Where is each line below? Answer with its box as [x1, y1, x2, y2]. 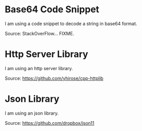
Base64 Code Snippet [5, 4, 100, 15]
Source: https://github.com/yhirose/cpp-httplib [5, 75, 104, 81]
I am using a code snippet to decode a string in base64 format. [5, 20, 137, 27]
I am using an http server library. [5, 65, 73, 71]
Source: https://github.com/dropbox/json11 [5, 120, 94, 126]
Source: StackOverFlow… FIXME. [5, 30, 75, 36]
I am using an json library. [5, 110, 59, 116]
